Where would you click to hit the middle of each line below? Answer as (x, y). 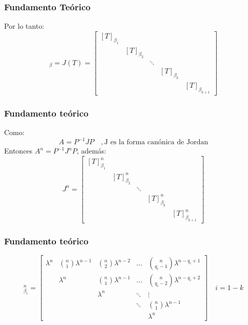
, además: (91, 151)
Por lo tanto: (24, 26)
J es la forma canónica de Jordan (156, 142)
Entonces (18, 151)
